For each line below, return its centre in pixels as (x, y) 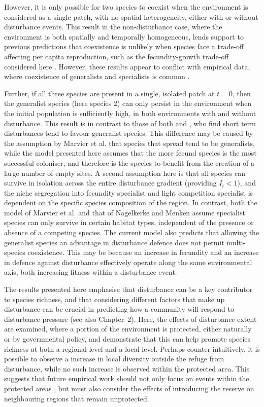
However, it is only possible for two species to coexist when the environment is (126, 7)
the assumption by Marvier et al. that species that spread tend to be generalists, (129, 143)
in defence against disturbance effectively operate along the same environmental (128, 262)
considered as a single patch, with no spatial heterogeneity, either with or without (131, 16)
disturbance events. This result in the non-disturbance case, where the (113, 27)
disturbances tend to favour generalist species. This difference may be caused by (129, 133)
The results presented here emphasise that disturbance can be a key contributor (128, 289)
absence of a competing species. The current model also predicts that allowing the (132, 232)
